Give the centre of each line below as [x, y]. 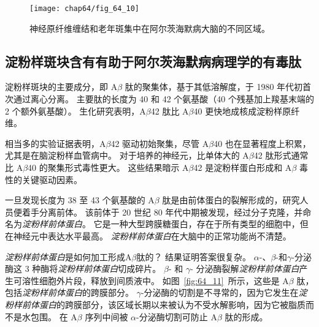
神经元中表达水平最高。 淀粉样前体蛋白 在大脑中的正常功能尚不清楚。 [152, 235]
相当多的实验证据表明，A [56, 143]
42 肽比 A [170, 111]
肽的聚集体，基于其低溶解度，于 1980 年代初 [214, 87]
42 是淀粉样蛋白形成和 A [243, 167]
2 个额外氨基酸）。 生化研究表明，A [75, 111]
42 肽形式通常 [281, 155]
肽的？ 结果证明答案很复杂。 [194, 256]
